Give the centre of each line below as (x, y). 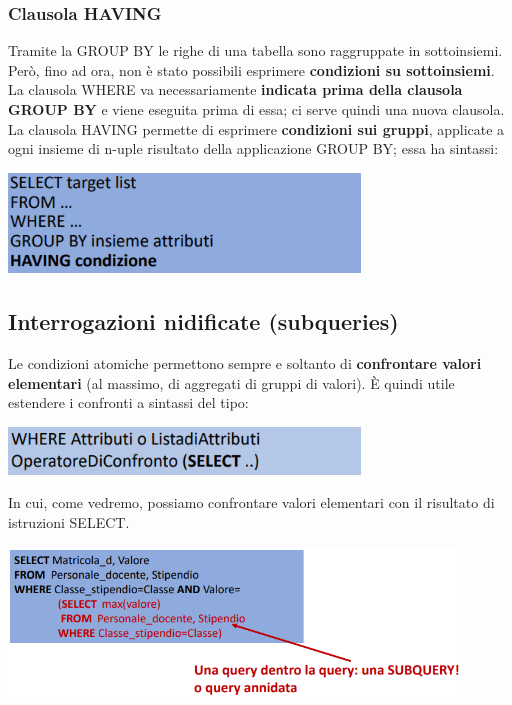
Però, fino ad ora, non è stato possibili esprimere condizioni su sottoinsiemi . (251, 69)
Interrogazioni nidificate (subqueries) (203, 321)
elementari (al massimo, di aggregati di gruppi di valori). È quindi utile (231, 382)
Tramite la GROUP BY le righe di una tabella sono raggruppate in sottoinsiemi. (255, 50)
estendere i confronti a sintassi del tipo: (128, 402)
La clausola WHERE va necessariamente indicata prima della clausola (235, 89)
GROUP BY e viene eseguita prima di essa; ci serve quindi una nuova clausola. (256, 109)
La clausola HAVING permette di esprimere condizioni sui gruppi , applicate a (256, 128)
